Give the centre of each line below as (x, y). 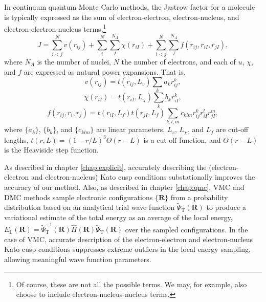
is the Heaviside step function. (51, 150)
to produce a (226, 207)
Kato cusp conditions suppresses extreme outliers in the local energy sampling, (127, 249)
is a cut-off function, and (182, 139)
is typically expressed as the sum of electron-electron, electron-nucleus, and (122, 17)
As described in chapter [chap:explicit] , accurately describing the (105, 167)
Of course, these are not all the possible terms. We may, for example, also (131, 284)
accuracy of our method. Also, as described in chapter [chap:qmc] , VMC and (124, 187)
